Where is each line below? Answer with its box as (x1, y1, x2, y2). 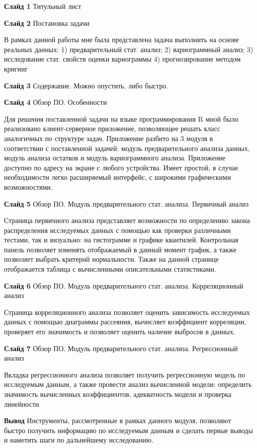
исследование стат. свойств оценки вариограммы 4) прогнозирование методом (4, 54, 241, 64)
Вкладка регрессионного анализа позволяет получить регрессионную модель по (4, 369, 245, 379)
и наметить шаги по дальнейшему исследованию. (4, 435, 154, 445)
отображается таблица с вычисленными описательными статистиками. (4, 264, 216, 274)
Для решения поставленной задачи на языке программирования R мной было (4, 113, 239, 124)
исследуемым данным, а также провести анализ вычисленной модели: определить (4, 379, 252, 389)
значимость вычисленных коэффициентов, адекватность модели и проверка (4, 389, 232, 399)
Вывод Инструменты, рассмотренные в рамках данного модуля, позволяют (4, 415, 231, 426)
